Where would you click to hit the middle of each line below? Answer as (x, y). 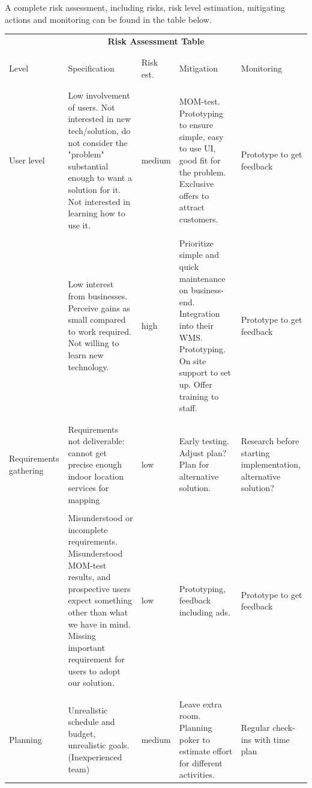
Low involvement (99, 95)
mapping (84, 500)
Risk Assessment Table (156, 41)
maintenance (202, 278)
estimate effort (206, 751)
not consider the (98, 142)
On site (193, 360)
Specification (91, 68)
